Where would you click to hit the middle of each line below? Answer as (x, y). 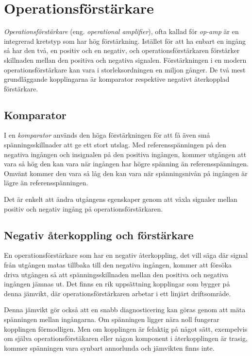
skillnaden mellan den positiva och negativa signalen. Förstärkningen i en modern (125, 60)
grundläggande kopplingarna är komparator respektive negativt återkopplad (117, 79)
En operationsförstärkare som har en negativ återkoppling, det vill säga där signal (126, 255)
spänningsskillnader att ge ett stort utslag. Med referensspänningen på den (115, 145)
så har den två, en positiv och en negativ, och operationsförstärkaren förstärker (122, 50)
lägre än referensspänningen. (46, 183)
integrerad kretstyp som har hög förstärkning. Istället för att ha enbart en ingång (125, 41)
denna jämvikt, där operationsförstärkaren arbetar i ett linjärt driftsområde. (118, 293)
